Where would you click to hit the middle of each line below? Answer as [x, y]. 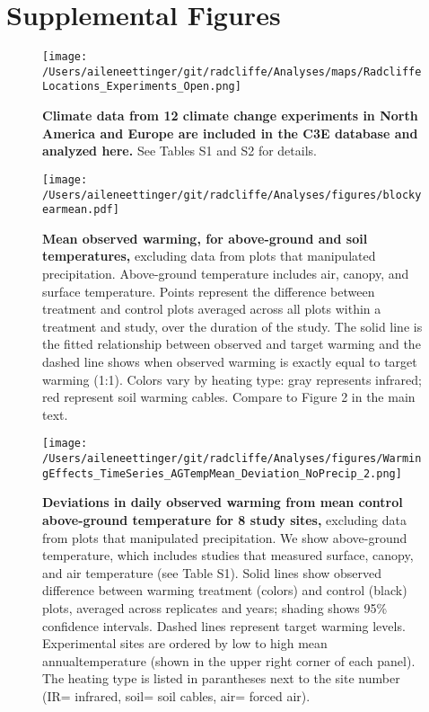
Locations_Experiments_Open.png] [142, 87]
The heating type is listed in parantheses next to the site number [221, 678]
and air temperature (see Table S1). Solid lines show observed [212, 572]
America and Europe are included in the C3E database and [230, 133]
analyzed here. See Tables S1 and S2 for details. [179, 151]
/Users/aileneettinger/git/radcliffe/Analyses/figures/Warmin [232, 459]
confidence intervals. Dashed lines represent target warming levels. [224, 625]
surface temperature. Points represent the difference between [209, 291]
